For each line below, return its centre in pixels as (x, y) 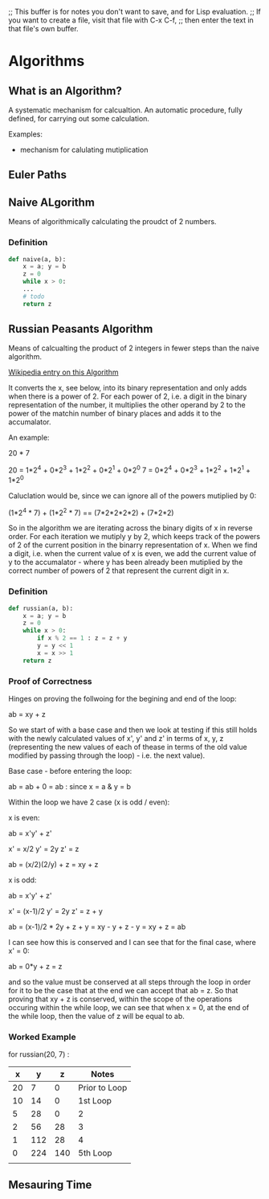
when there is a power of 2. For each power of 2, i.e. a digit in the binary (128, 396)
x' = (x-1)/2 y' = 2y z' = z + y (55, 911)
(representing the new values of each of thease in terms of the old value (128, 747)
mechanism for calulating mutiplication (84, 149)
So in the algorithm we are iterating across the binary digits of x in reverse (130, 528)
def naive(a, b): (37, 259)
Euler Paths (37, 175)
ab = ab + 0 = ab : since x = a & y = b (69, 786)
